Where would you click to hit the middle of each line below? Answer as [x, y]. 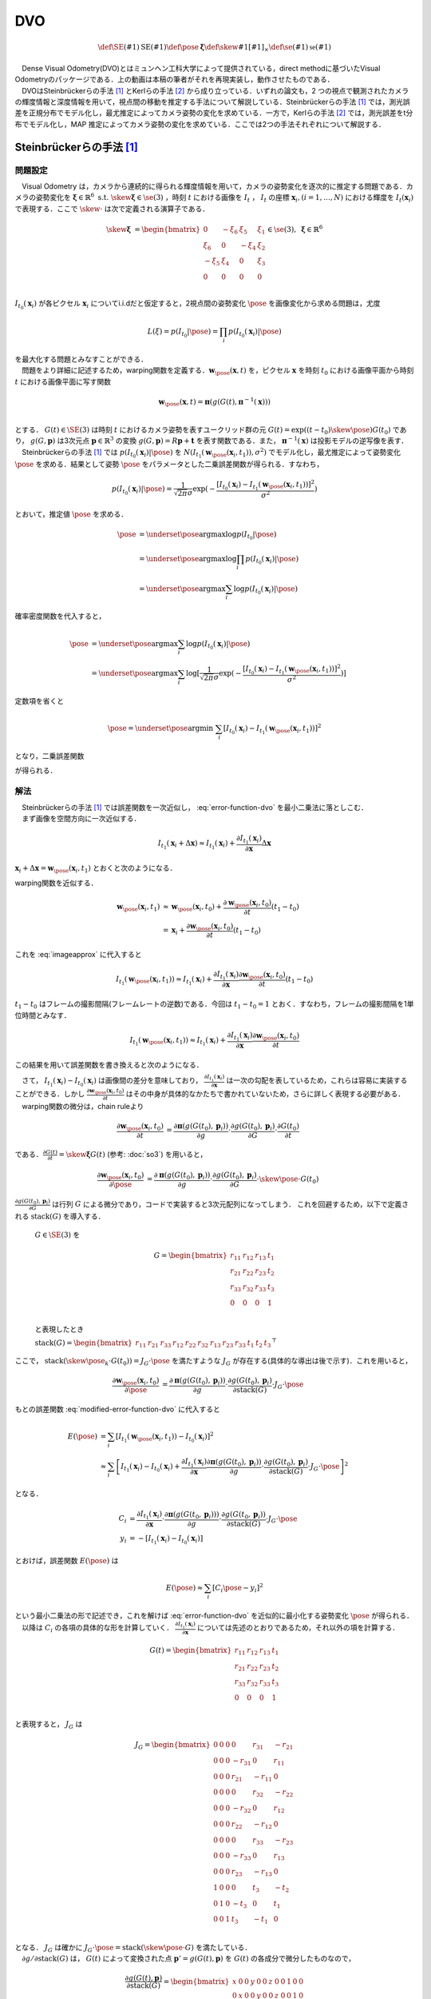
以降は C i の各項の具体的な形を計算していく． [97, 1629]
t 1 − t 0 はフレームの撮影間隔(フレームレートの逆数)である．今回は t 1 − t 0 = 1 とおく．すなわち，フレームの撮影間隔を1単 [214, 1005]
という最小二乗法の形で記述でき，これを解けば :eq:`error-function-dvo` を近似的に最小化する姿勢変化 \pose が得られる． [214, 1615]
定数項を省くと [39, 701]
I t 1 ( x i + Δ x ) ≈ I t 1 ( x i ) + [196, 844]
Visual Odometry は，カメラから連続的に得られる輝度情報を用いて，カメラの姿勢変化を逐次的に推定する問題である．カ [217, 186]
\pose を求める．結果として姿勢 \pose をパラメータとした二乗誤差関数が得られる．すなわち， [169, 464]
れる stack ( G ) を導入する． [60, 1216]
